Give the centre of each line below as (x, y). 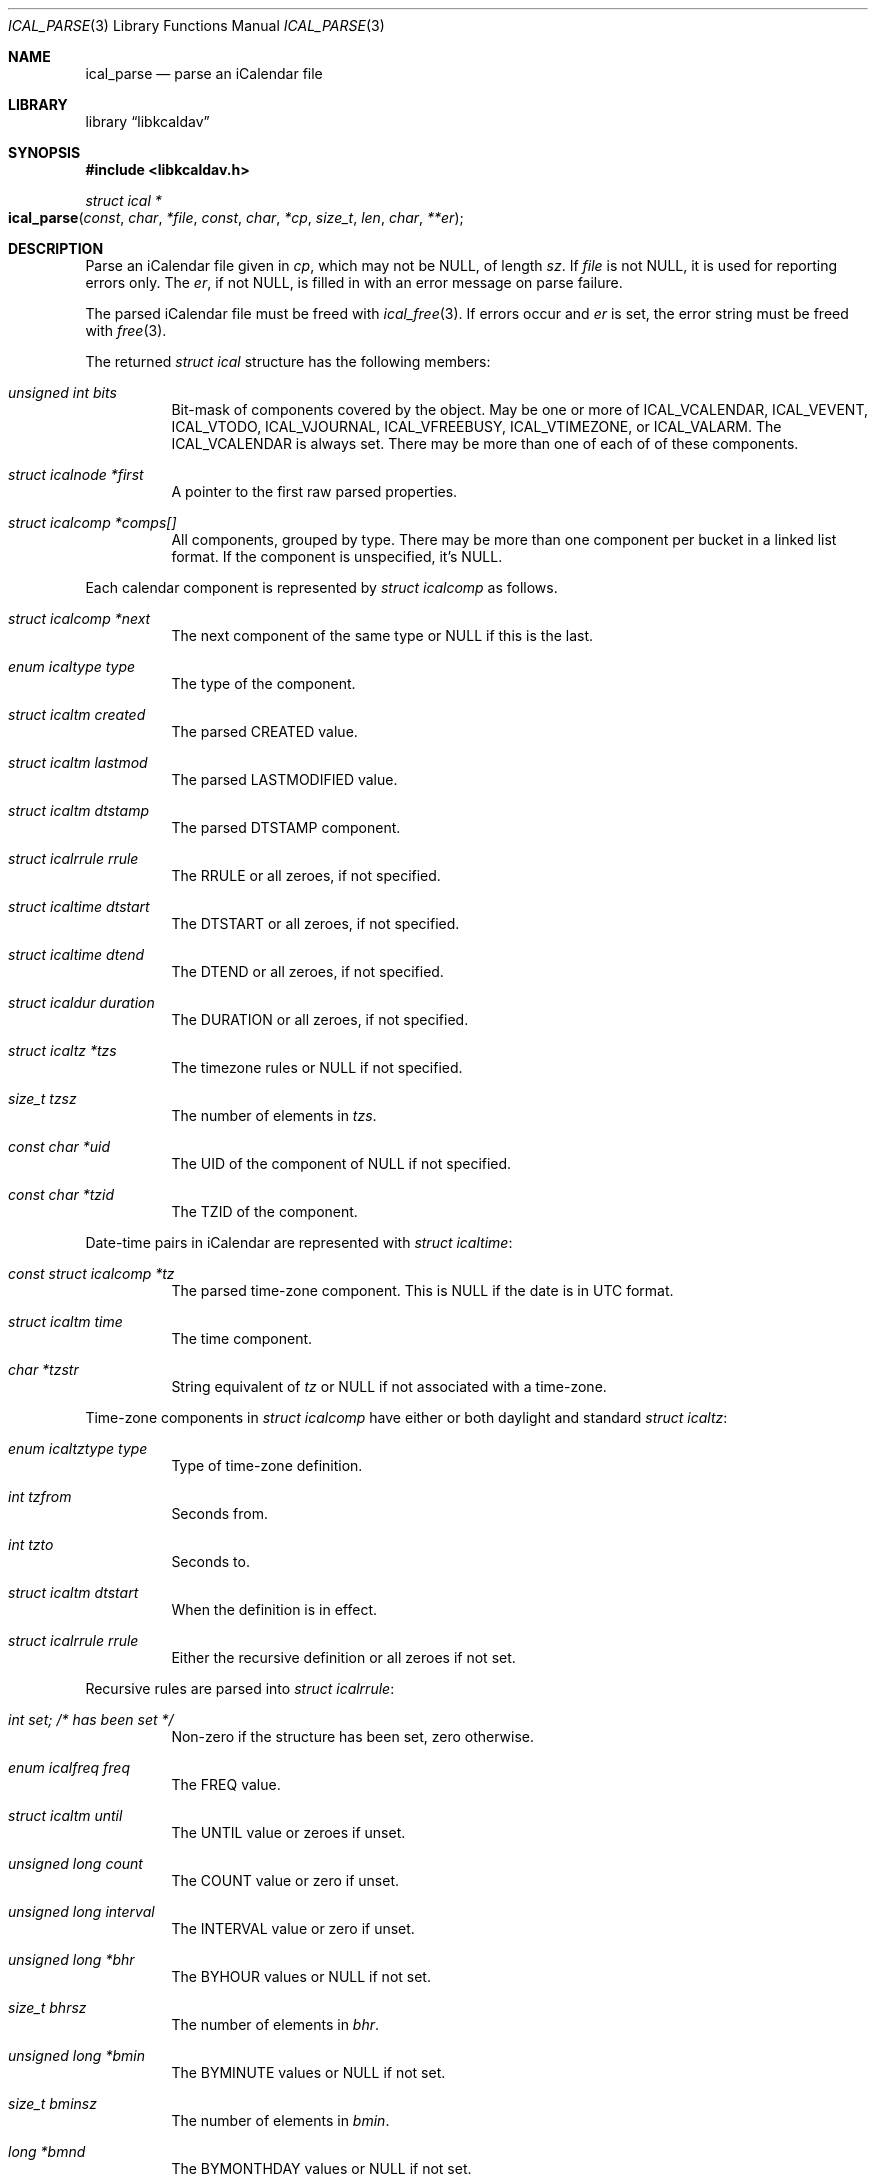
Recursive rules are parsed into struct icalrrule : (240, 1688)
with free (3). (126, 330)
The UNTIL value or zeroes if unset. (288, 1832)
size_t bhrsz (47, 2007)
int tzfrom (40, 1496)
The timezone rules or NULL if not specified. (317, 1067)
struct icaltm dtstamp (78, 810)
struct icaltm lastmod (78, 762)
